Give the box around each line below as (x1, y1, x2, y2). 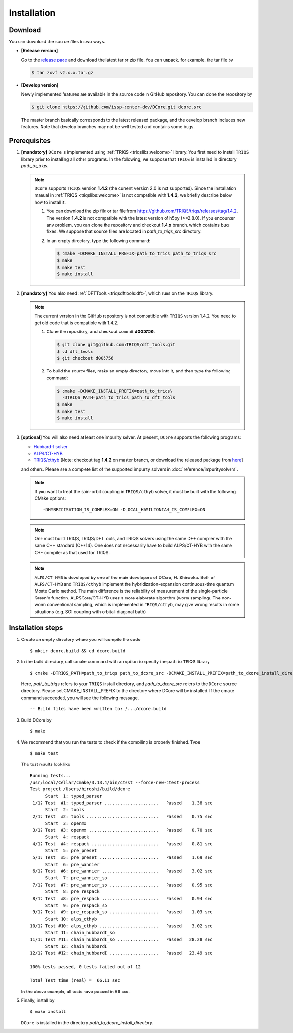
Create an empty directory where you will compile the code (21, 637, 141, 642)
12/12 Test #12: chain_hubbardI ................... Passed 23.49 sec (30, 950, 213, 956)
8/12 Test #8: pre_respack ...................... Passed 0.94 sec (32, 896, 213, 901)
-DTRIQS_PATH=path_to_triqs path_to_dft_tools (62, 394, 176, 400)
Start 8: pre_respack (45, 889, 100, 894)
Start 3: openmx (45, 821, 87, 826)
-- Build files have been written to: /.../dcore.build (30, 706, 167, 712)
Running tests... (30, 773, 71, 778)
